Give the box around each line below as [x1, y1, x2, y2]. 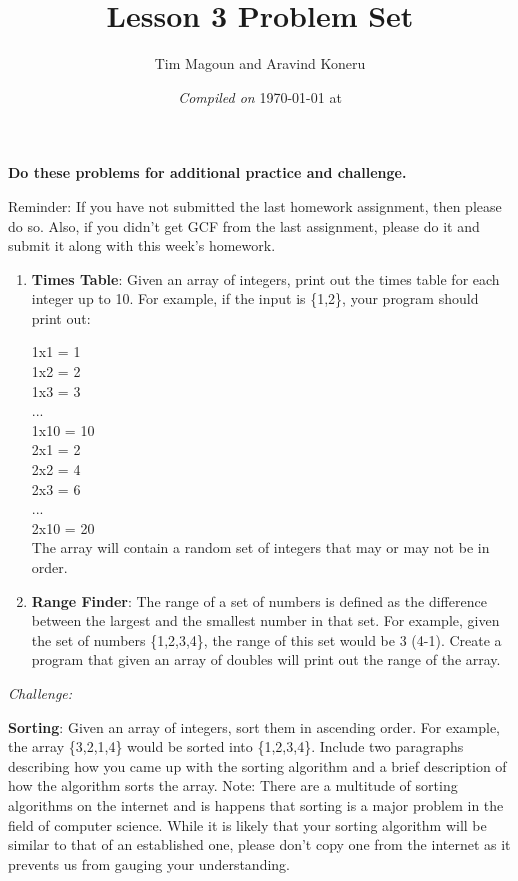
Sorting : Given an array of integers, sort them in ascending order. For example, [8, 716, 500, 737]
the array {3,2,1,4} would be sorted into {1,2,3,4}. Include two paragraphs [8, 736, 464, 757]
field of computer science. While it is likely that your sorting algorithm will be [8, 814, 487, 835]
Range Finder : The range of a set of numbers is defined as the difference [31, 590, 487, 611]
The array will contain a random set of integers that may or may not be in [31, 537, 490, 558]
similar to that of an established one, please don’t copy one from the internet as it [8, 834, 511, 855]
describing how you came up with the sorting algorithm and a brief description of [8, 755, 507, 776]
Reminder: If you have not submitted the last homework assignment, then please [8, 195, 502, 216]
